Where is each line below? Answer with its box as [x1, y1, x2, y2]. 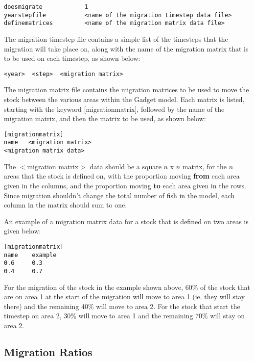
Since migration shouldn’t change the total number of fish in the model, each [4, 190, 235, 200]
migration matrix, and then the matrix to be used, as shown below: [4, 113, 206, 124]
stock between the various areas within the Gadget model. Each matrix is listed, [4, 94, 245, 104]
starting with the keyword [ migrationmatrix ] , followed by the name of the [4, 103, 225, 114]
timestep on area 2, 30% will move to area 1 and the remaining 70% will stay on [4, 310, 245, 321]
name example [4, 251, 57, 259]
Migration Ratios [4, 344, 92, 359]
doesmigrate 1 [4, 3, 88, 10]
